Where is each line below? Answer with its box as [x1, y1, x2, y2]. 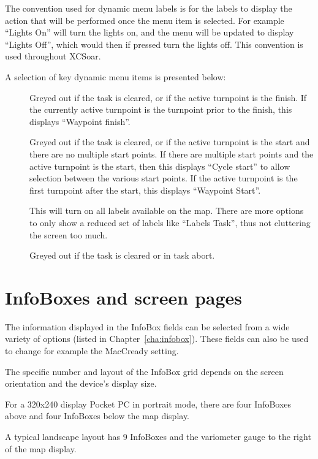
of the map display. [5, 442, 77, 455]
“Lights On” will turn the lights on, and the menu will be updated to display [5, 26, 294, 39]
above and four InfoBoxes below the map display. [5, 409, 190, 422]
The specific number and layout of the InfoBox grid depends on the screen [5, 365, 284, 377]
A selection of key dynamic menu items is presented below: [5, 70, 226, 83]
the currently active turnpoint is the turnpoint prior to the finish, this [29, 103, 292, 116]
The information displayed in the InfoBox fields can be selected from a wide [5, 320, 290, 333]
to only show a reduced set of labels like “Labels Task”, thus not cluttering [29, 216, 311, 229]
